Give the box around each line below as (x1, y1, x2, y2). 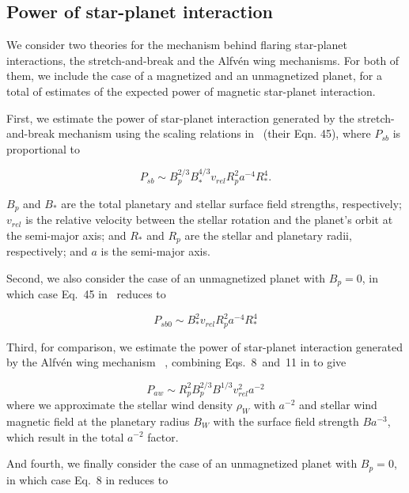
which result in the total (6, 428, 124, 445)
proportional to (6, 140, 81, 157)
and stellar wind (298, 396, 377, 413)
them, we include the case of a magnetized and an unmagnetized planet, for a (6, 67, 382, 84)
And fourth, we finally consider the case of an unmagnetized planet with (6, 455, 358, 472)
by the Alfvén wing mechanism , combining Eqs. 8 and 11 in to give (6, 354, 347, 370)
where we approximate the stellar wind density (6, 396, 233, 413)
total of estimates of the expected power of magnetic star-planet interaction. (6, 82, 376, 99)
